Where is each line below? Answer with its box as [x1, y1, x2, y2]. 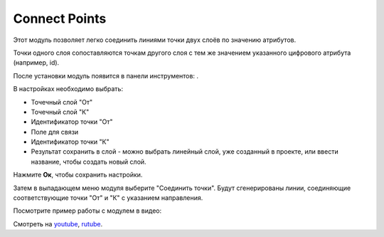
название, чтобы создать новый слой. [31, 157, 146, 166]
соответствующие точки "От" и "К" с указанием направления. [13, 194, 203, 202]
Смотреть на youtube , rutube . [13, 219, 103, 228]
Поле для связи [31, 127, 79, 136]
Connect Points [13, 11, 107, 26]
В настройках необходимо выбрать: [13, 85, 124, 93]
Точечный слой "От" [31, 98, 93, 106]
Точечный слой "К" [31, 107, 90, 116]
